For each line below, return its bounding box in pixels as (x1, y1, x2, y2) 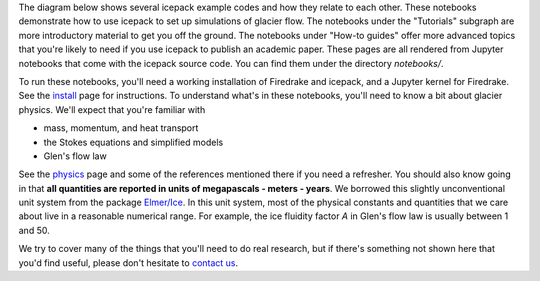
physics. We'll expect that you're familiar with (18, 103, 206, 115)
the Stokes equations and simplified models (43, 136, 224, 148)
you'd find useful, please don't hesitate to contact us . (18, 256, 239, 269)
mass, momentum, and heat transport (43, 122, 199, 134)
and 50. (18, 224, 50, 236)
